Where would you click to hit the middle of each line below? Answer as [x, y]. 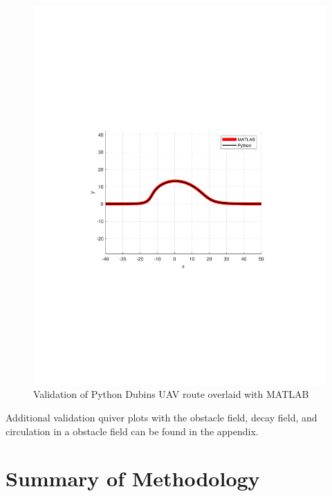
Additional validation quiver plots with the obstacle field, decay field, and [162, 418]
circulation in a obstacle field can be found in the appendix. [132, 431]
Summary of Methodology [133, 478]
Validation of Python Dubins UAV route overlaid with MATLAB [171, 394]
